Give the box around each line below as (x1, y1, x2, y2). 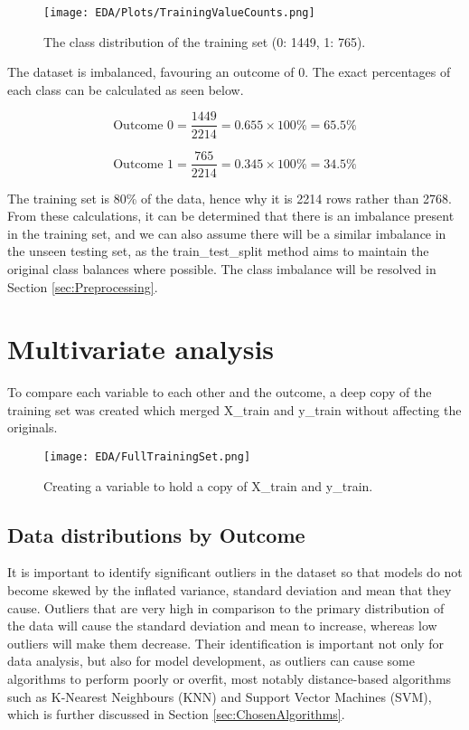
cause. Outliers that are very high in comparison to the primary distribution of (7, 598, 445, 617)
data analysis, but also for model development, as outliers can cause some (7, 651, 415, 670)
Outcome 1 (113, 157, 174, 171)
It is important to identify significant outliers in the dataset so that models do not (7, 563, 463, 582)
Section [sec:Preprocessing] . (7, 277, 158, 296)
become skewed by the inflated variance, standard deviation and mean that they (7, 581, 452, 600)
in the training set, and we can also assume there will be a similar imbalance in (7, 223, 446, 242)
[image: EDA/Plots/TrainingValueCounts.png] (43, 6, 315, 19)
